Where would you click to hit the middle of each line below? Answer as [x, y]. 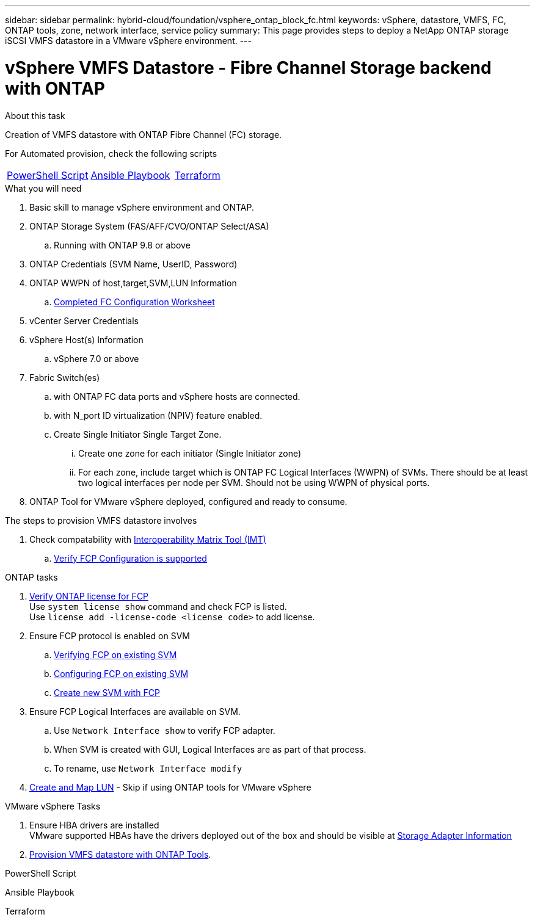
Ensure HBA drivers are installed [94, 825]
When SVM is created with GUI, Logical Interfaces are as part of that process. [210, 749]
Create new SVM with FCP [107, 692]
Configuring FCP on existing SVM [121, 673]
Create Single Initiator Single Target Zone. [138, 434]
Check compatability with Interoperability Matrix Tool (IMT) [148, 539]
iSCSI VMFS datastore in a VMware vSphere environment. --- [128, 41]
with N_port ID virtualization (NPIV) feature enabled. [158, 415]
